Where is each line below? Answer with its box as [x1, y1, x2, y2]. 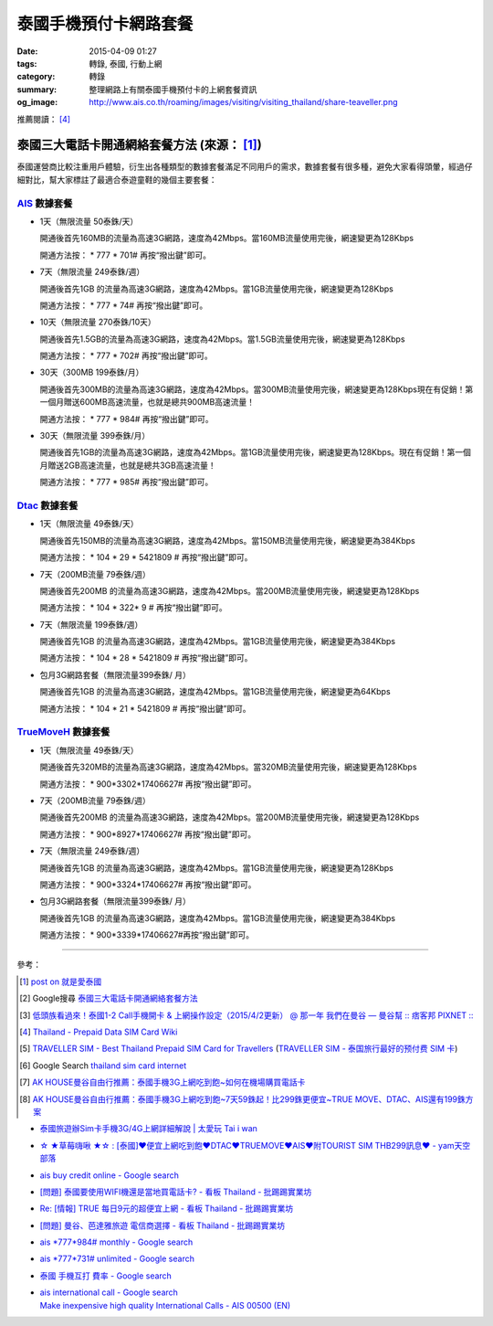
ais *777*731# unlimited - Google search [39, 1253, 195, 1265]
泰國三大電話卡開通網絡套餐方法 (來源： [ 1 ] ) [16, 137, 262, 153]
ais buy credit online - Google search [39, 1170, 180, 1181]
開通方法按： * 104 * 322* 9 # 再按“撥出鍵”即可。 [39, 602, 227, 613]
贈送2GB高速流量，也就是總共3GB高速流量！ [47, 460, 216, 471]
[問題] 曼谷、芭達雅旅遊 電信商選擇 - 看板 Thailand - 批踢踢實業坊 [39, 1220, 286, 1231]
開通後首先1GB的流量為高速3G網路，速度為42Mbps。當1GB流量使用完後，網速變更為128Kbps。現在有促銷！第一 [39, 447, 464, 458]
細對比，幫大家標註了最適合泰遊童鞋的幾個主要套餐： [16, 174, 217, 185]
